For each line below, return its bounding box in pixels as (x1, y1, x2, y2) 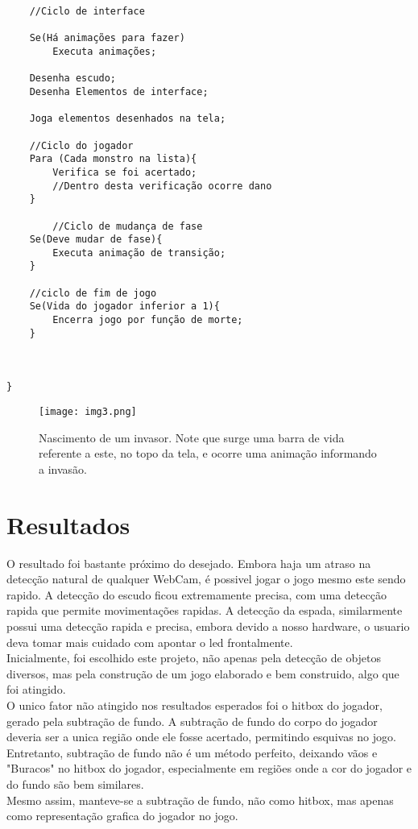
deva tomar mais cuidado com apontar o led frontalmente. (6, 633, 293, 650)
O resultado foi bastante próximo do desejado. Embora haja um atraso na (6, 554, 371, 571)
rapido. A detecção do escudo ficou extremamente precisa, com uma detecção (6, 586, 387, 603)
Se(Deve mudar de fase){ (29, 234, 163, 246)
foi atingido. (6, 681, 66, 698)
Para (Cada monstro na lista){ (29, 153, 197, 165)
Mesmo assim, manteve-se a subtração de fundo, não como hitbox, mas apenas (6, 791, 394, 808)
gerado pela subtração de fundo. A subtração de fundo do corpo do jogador (6, 712, 378, 729)
